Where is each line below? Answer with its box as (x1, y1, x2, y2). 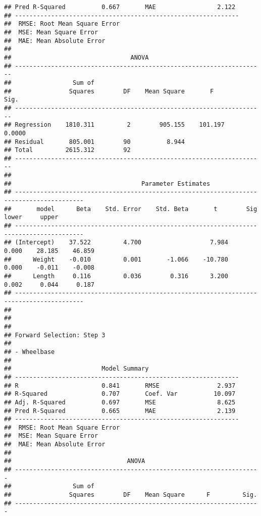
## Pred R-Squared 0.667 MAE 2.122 (4, 4, 236, 11)
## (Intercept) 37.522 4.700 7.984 (4, 239, 228, 246)
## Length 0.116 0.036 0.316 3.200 (4, 273, 228, 280)
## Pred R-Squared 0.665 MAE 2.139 (4, 407, 236, 415)
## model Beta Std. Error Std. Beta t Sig (4, 205, 257, 213)
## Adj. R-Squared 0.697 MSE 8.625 (4, 398, 236, 406)
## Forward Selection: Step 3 (4, 331, 106, 339)
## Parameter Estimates (4, 180, 211, 187)
